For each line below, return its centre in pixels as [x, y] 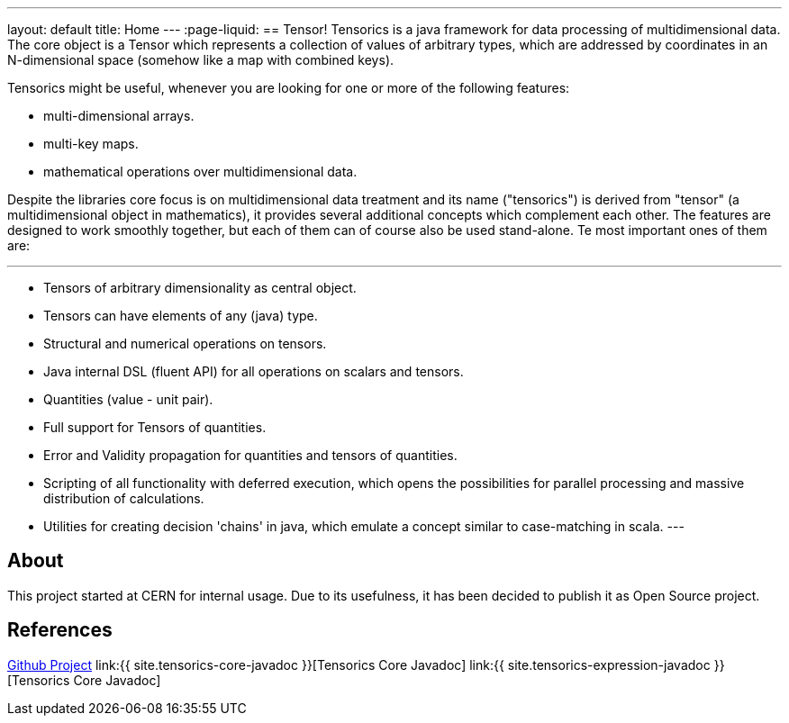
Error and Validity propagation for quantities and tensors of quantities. [250, 455]
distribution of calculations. [124, 498]
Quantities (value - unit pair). [128, 399]
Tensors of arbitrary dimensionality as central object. [200, 288]
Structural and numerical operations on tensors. [185, 343]
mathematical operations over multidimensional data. [200, 172]
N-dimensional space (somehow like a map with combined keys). [201, 60]
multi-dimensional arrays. [119, 116]
